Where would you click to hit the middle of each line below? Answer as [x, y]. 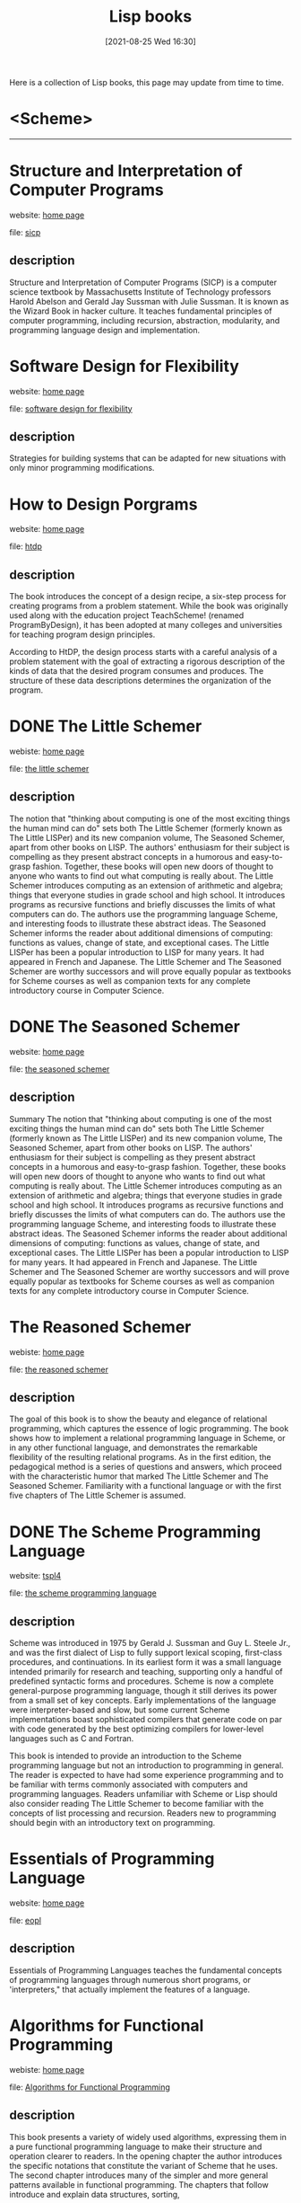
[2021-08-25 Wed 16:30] [150, 41]
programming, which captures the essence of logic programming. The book [149, 1429]
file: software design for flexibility [71, 408]
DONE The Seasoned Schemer [125, 1027]
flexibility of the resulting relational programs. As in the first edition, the [140, 1457]
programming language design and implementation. [104, 330]
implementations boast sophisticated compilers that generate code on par [146, 1720]
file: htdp [26, 546]
